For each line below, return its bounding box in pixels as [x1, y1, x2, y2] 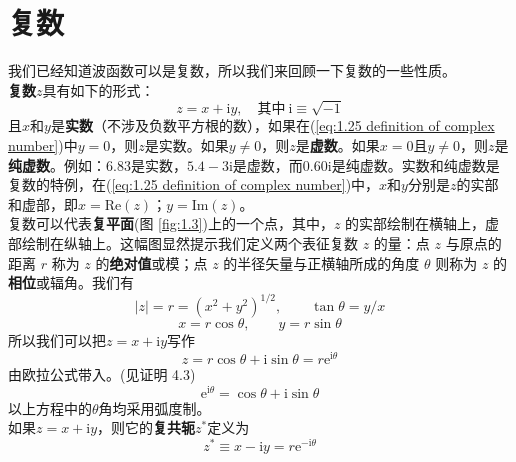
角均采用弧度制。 [98, 397, 211, 418]
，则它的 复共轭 [97, 417, 196, 438]
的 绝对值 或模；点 [95, 252, 208, 273]
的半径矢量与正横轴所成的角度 [223, 252, 420, 273]
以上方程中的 [8, 397, 92, 418]
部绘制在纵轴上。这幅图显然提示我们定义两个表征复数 [8, 233, 358, 254]
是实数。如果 [144, 135, 229, 156]
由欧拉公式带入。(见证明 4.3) [8, 363, 196, 384]
